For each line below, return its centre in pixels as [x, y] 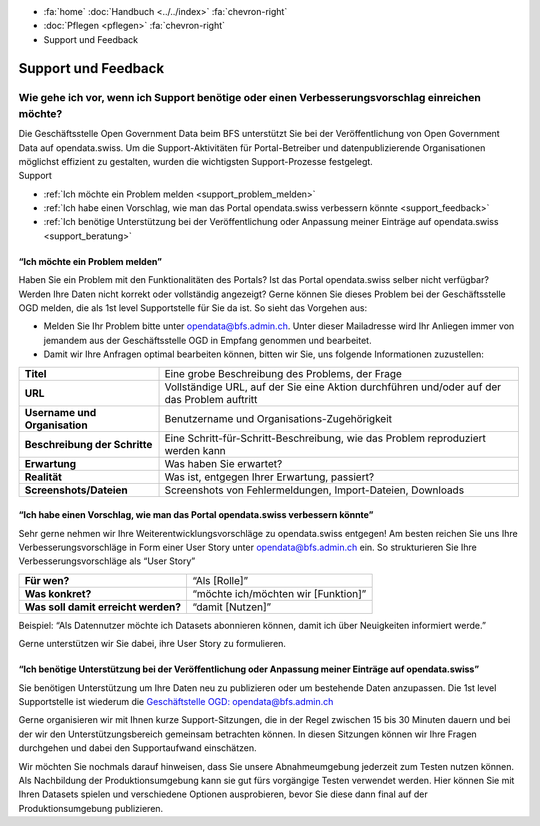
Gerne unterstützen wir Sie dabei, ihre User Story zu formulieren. [152, 644]
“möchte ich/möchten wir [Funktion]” [279, 593]
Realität [43, 477]
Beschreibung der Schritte [88, 444]
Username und [60, 412]
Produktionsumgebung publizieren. [91, 808]
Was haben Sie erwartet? [223, 463]
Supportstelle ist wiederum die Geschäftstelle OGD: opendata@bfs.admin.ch [176, 701]
